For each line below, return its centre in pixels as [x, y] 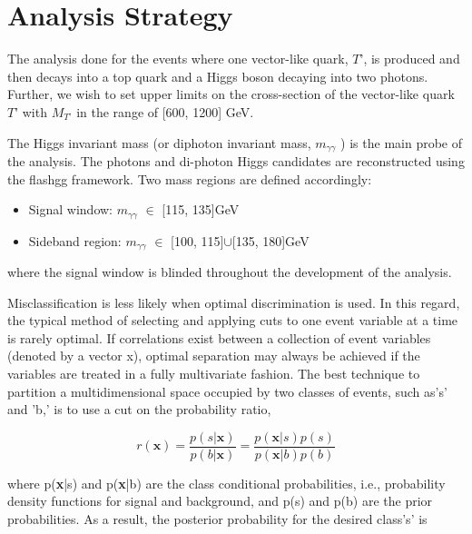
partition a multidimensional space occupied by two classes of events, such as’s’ [227, 391]
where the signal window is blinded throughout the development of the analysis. [230, 272]
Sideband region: [75, 240]
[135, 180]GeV [270, 240]
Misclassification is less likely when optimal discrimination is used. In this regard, [234, 302]
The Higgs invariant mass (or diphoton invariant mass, [159, 142]
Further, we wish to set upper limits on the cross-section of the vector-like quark [231, 94]
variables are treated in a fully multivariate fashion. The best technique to [214, 374]
